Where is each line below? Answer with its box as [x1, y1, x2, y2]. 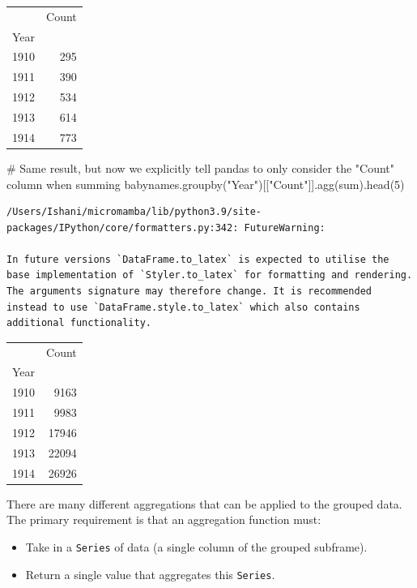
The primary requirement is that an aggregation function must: [6, 511, 321, 528]
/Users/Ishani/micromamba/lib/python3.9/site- [6, 206, 262, 218]
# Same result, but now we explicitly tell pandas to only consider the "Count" [6, 159, 394, 176]
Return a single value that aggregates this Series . [25, 565, 275, 582]
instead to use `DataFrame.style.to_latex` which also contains [6, 301, 360, 313]
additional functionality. [6, 317, 151, 329]
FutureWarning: [244, 221, 326, 234]
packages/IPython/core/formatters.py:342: [6, 221, 239, 234]
